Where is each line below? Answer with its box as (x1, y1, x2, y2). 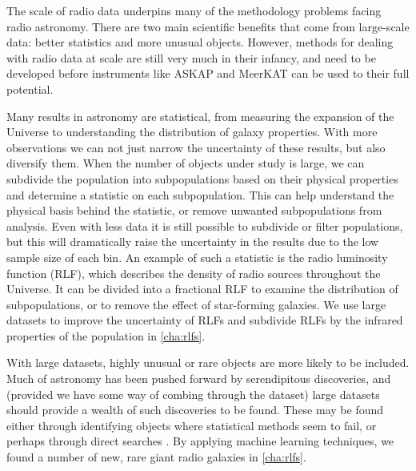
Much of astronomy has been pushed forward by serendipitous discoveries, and (6, 370, 391, 387)
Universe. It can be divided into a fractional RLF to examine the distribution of (6, 280, 398, 297)
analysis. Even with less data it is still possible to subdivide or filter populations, (6, 217, 403, 234)
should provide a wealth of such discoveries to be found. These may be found (6, 401, 384, 418)
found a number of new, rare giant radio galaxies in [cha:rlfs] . (6, 449, 306, 465)
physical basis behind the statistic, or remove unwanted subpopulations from (6, 202, 382, 219)
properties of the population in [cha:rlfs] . (6, 327, 206, 344)
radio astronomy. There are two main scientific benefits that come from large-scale (6, 18, 410, 34)
